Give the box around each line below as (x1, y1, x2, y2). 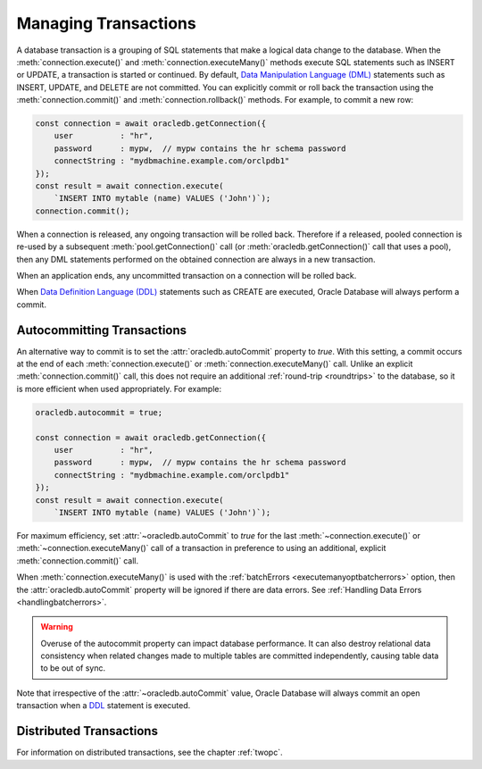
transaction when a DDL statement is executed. (16, 700, 191, 711)
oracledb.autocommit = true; (35, 407, 163, 417)
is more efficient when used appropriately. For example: (16, 383, 222, 394)
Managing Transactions (16, 13, 196, 33)
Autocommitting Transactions (16, 322, 187, 338)
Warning (40, 622, 73, 632)
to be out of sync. (40, 663, 106, 673)
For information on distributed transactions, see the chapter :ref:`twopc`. (16, 747, 283, 758)
